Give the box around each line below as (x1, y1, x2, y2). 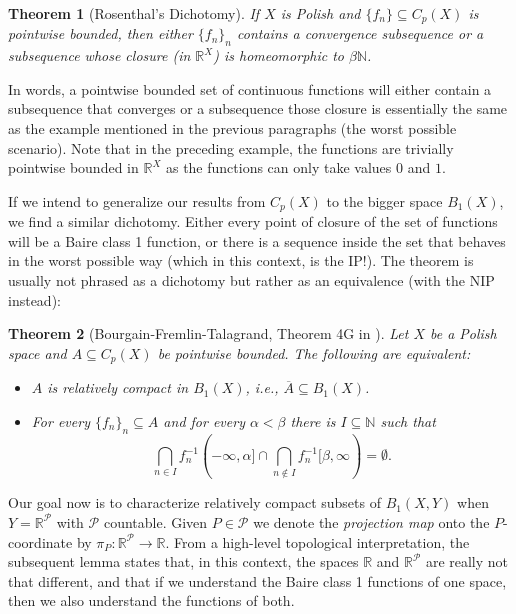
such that (380, 410, 436, 431)
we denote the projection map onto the (253, 511, 490, 532)
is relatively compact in (47, 377, 189, 398)
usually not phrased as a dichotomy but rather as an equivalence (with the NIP (8, 270, 495, 291)
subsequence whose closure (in (8, 45, 191, 66)
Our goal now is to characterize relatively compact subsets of (8, 492, 381, 513)
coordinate (8, 531, 73, 552)
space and (8, 342, 67, 363)
